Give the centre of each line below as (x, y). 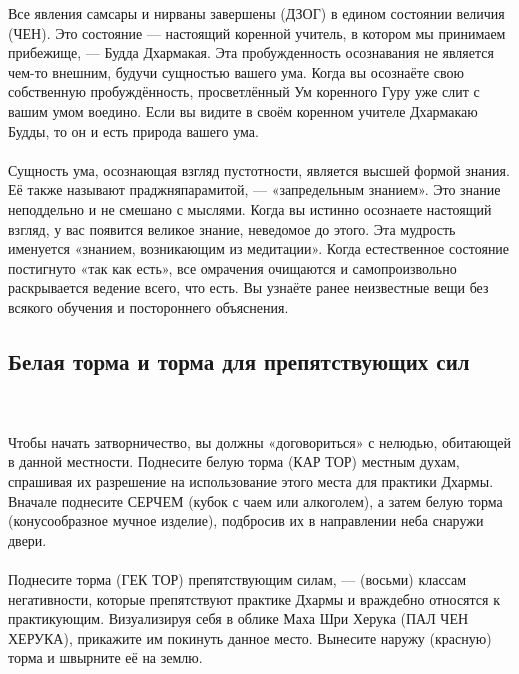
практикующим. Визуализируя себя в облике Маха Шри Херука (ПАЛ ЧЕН (238, 618)
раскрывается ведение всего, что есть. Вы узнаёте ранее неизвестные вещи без (248, 287)
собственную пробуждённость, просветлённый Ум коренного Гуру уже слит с (244, 91)
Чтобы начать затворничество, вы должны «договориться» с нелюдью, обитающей (260, 441)
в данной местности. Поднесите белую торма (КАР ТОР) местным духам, (234, 461)
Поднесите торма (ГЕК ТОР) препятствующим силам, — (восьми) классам (237, 579)
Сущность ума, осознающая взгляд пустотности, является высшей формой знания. (259, 169)
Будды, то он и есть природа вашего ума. (133, 130)
